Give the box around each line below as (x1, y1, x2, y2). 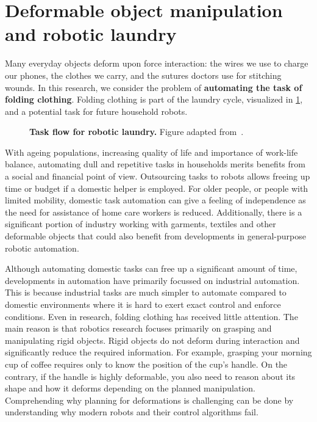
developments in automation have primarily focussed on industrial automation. (5, 274, 300, 286)
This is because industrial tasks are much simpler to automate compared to (5, 286, 287, 299)
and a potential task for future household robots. (5, 104, 188, 117)
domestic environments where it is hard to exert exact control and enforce (5, 298, 281, 310)
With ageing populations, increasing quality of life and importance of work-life (5, 145, 298, 158)
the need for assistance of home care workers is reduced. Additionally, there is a (5, 205, 302, 218)
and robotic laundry (5, 21, 177, 46)
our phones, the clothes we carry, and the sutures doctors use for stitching (5, 68, 282, 81)
